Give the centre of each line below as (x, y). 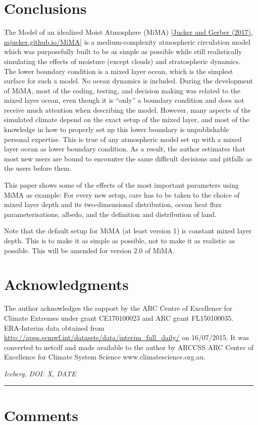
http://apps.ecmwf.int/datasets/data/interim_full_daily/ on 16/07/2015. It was (127, 337)
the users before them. (38, 168)
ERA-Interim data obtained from (54, 327)
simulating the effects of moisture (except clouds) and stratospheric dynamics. (122, 61)
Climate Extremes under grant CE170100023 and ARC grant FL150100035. (119, 318)
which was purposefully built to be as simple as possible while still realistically (123, 51)
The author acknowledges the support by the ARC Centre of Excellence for (118, 308)
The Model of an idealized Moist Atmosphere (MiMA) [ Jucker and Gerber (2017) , (129, 32)
